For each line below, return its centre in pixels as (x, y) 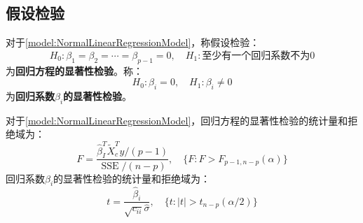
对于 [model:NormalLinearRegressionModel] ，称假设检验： (133, 42)
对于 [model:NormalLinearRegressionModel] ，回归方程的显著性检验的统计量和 (177, 120)
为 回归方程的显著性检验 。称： (74, 70)
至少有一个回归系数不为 (256, 56)
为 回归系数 (30, 95)
